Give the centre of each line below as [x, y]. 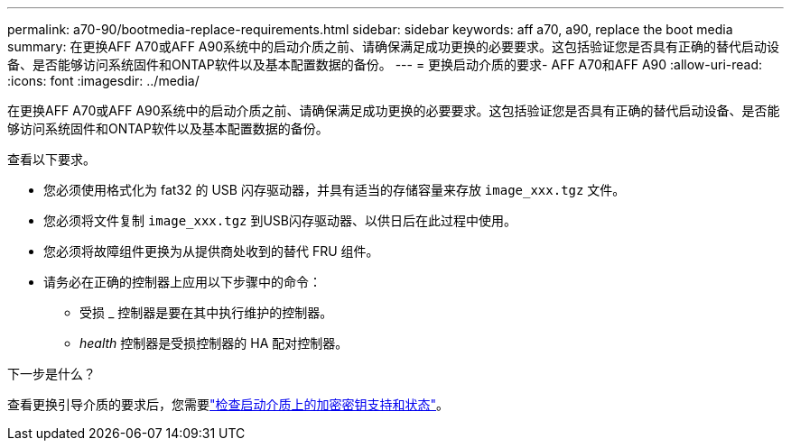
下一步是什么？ [51, 374]
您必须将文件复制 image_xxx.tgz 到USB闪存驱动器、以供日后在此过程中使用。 [280, 220]
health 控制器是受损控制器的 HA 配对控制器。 [214, 343]
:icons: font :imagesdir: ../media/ [103, 81]
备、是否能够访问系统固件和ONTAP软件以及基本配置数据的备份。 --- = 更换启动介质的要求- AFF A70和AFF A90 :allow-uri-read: [385, 64]
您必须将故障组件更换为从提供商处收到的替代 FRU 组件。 [211, 251]
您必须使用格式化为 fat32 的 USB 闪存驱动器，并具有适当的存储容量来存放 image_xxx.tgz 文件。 [335, 190]
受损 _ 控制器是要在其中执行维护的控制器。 [206, 312]
